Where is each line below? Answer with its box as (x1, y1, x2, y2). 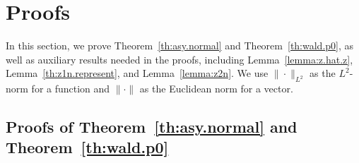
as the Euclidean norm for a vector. (139, 81, 293, 96)
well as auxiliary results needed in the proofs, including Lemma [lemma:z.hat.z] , (6, 52, 353, 66)
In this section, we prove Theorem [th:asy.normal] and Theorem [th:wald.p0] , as (6, 38, 354, 53)
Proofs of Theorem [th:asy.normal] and (6, 116, 298, 138)
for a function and (31, 81, 110, 96)
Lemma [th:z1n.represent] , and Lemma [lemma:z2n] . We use (6, 66, 269, 80)
